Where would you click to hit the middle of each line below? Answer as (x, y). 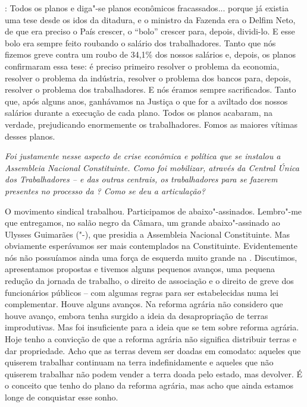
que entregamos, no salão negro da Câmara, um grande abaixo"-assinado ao (142, 223)
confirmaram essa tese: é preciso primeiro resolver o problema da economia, (142, 66)
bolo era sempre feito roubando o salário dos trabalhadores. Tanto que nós (140, 42)
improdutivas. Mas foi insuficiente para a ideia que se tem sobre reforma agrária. (152, 327)
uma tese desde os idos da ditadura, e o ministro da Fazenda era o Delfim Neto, (150, 19)
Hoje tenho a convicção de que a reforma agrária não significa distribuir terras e (151, 339)
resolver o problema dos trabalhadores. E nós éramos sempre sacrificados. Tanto (151, 89)
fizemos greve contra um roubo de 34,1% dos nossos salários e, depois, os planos (150, 54)
